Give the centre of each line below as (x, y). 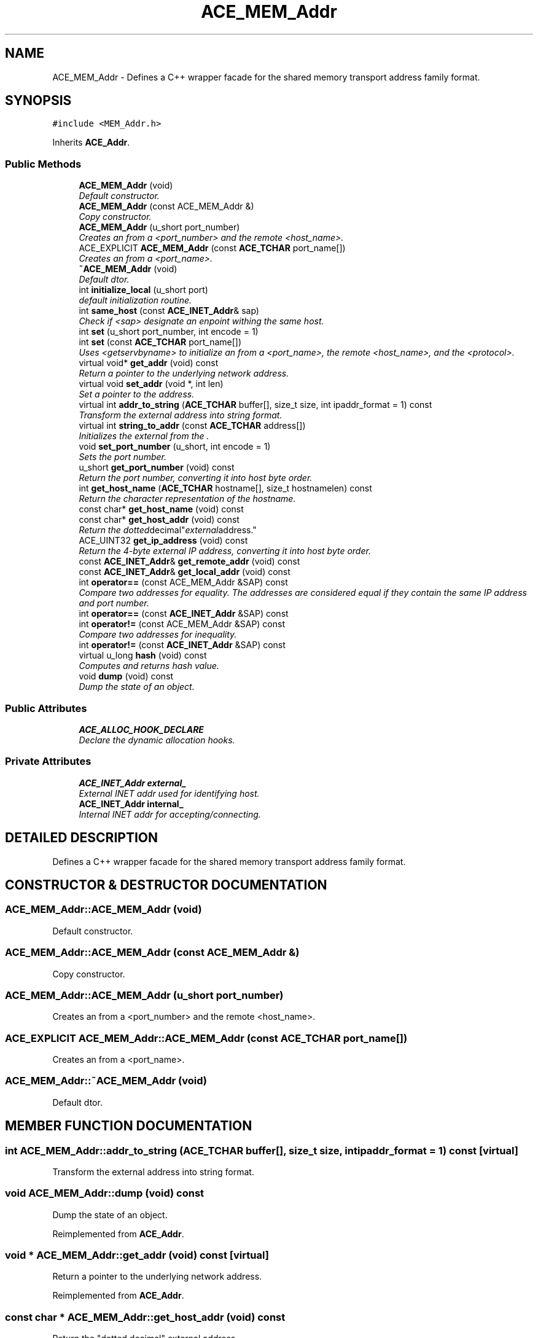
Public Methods (43, 164)
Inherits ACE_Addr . (91, 143)
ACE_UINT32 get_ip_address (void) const (163, 541)
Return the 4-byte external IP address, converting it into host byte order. (225, 551)
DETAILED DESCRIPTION (82, 838)
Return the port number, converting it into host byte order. (196, 478)
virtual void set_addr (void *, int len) (151, 384)
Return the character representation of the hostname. (187, 499)
